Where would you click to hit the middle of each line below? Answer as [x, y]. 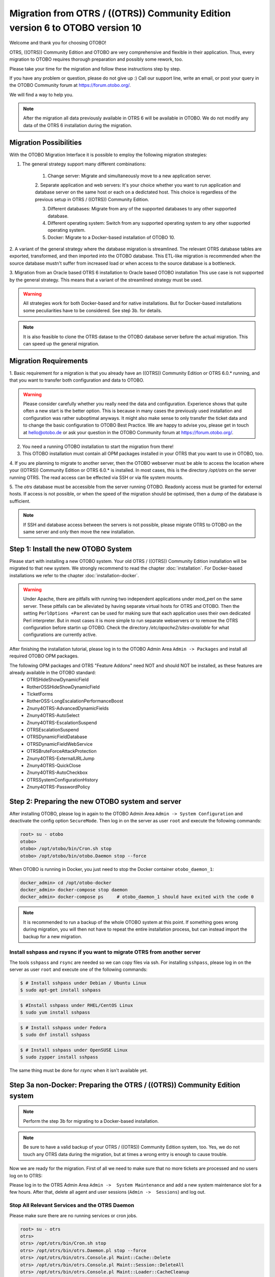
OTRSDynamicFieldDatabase [57, 737]
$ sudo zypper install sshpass [59, 1057]
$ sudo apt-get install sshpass [61, 990]
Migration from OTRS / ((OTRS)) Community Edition [120, 13]
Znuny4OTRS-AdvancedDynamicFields [68, 708]
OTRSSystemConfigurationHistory [62, 779]
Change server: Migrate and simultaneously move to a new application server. [129, 176]
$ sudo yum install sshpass [55, 1012]
